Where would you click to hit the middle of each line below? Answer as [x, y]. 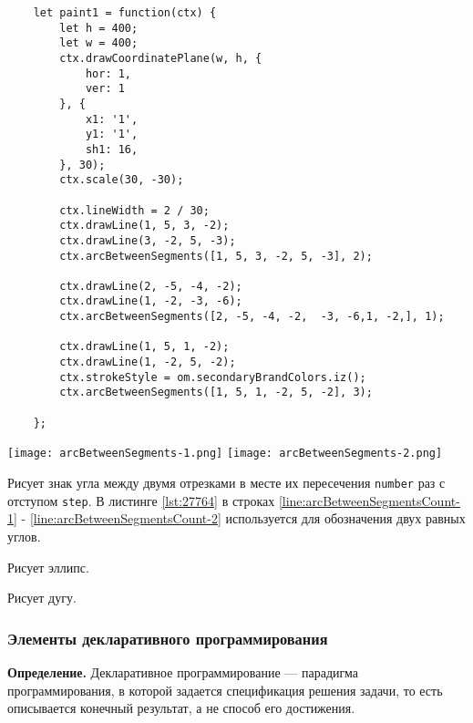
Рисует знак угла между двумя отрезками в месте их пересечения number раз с [226, 483]
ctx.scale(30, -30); [122, 180]
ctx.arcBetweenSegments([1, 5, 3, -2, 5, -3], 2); [216, 256]
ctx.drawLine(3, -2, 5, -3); [148, 240]
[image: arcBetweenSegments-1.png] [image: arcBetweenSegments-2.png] [225, 454]
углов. [24, 536]
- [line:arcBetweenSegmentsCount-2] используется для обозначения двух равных [243, 518]
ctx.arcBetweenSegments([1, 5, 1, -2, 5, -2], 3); [216, 392]
